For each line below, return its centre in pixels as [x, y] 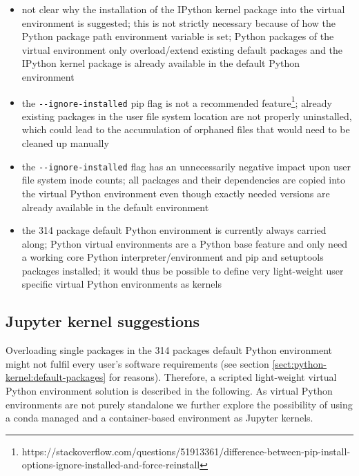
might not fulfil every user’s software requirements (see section [137, 363]
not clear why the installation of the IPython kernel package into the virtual [183, 9]
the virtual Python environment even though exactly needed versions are [176, 193]
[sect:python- [300, 363]
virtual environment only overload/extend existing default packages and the [182, 49]
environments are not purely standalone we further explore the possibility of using [179, 404]
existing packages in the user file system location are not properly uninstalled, [187, 116]
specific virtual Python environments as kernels [122, 284]
